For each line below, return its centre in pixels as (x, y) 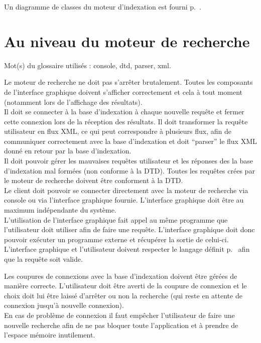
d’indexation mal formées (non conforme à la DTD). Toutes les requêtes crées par (129, 170)
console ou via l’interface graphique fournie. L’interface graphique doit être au (124, 200)
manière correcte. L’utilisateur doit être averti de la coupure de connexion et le (125, 286)
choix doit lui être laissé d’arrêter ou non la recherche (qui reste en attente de (123, 295)
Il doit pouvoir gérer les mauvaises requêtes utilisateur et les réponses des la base (128, 161)
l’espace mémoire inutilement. (50, 335)
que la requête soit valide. (43, 259)
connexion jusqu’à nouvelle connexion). (64, 305)
